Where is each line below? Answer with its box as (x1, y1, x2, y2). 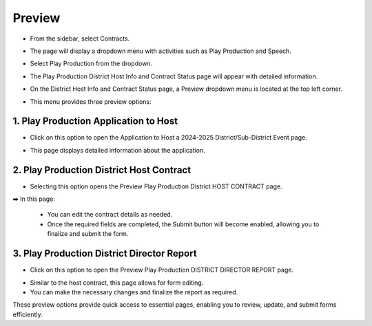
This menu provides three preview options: (30, 97, 152, 106)
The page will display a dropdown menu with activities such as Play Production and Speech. (30, 47, 292, 55)
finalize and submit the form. (47, 230, 129, 238)
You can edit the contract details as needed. (47, 210, 173, 219)
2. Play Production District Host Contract (12, 164, 192, 175)
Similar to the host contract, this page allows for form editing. (30, 279, 204, 287)
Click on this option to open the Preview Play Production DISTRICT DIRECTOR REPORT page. (30, 265, 294, 274)
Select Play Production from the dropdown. (30, 59, 153, 68)
